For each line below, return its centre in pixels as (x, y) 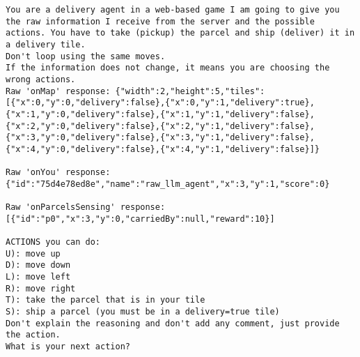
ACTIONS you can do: (53, 242)
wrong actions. (41, 79)
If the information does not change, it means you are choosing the (168, 68)
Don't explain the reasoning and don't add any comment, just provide (173, 323)
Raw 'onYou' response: (58, 173)
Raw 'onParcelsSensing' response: (86, 207)
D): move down (38, 265)
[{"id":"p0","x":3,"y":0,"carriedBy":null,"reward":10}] (140, 219)
